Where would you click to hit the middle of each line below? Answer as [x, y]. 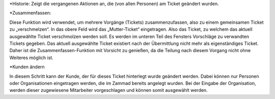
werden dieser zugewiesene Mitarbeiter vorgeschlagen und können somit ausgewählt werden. [109, 90]
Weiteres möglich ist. [31, 58]
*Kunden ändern [27, 67]
